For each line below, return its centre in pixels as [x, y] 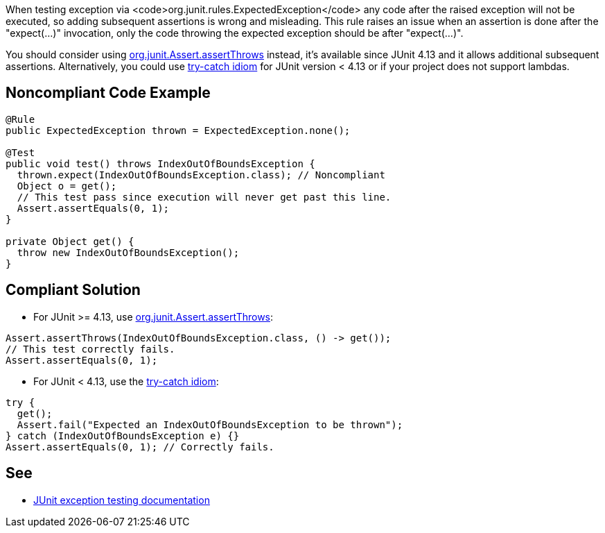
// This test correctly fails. [90, 349]
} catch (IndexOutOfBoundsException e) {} [123, 435]
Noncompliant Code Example [108, 93]
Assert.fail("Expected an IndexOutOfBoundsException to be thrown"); [210, 424]
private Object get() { [70, 241]
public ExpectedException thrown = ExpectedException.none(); [178, 130]
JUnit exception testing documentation [122, 500]
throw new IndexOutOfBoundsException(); [128, 252]
